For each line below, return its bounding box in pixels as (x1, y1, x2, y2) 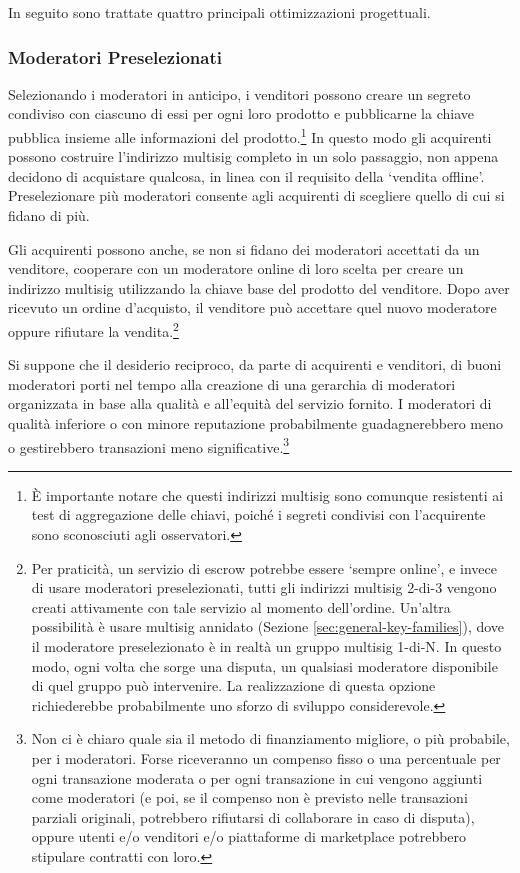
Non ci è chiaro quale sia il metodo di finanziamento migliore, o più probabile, (31, 728, 510, 749)
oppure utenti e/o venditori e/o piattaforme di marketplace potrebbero (31, 826, 467, 847)
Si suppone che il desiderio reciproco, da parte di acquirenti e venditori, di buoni (8, 354, 502, 375)
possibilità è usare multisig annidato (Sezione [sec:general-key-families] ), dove (31, 616, 505, 637)
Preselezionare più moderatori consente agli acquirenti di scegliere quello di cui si (8, 185, 505, 206)
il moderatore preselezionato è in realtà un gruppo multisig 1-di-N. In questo (31, 636, 502, 657)
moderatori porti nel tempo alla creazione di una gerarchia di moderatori (8, 373, 456, 394)
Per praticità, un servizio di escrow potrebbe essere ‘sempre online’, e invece (31, 557, 497, 578)
